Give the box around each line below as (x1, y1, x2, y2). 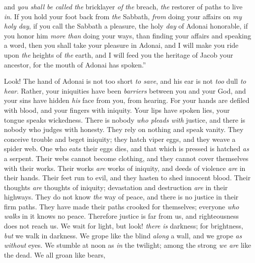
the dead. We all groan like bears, (4, 249, 105, 260)
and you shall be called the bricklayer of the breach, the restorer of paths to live (4, 1, 243, 11)
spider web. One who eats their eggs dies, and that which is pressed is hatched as (4, 143, 249, 154)
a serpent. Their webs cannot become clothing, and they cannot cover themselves (4, 153, 249, 163)
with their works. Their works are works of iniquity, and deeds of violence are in (4, 163, 246, 173)
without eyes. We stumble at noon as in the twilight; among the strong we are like (4, 240, 251, 250)
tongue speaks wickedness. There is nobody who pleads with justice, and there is (4, 114, 246, 125)
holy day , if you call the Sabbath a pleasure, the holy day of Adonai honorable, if (4, 21, 248, 31)
